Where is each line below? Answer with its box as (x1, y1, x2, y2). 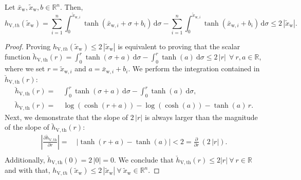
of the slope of (5, 122, 49, 132)
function (5, 51, 31, 62)
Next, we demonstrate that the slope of (5, 111, 128, 122)
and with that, (5, 165, 50, 175)
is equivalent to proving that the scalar (118, 41, 240, 51)
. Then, (60, 2, 83, 12)
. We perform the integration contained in (128, 63, 260, 74)
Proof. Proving (5, 41, 51, 51)
